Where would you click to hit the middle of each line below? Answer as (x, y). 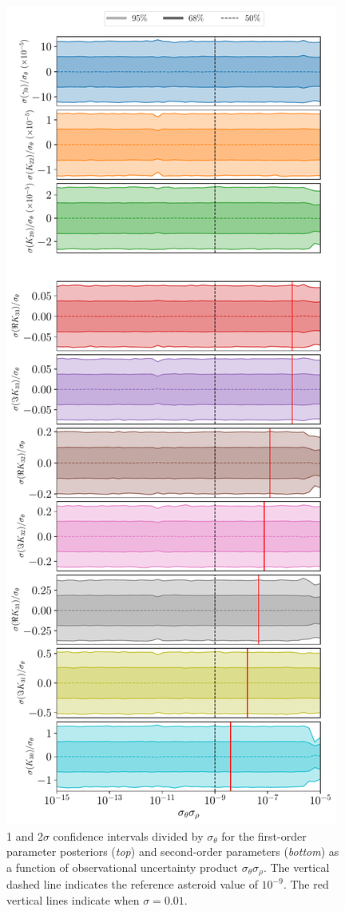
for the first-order (264, 835)
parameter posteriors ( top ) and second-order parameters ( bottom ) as (173, 851)
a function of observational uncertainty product (122, 867)
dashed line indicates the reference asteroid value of (132, 884)
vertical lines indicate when (73, 899)
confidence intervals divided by (128, 835)
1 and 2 (25, 835)
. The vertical (296, 867)
